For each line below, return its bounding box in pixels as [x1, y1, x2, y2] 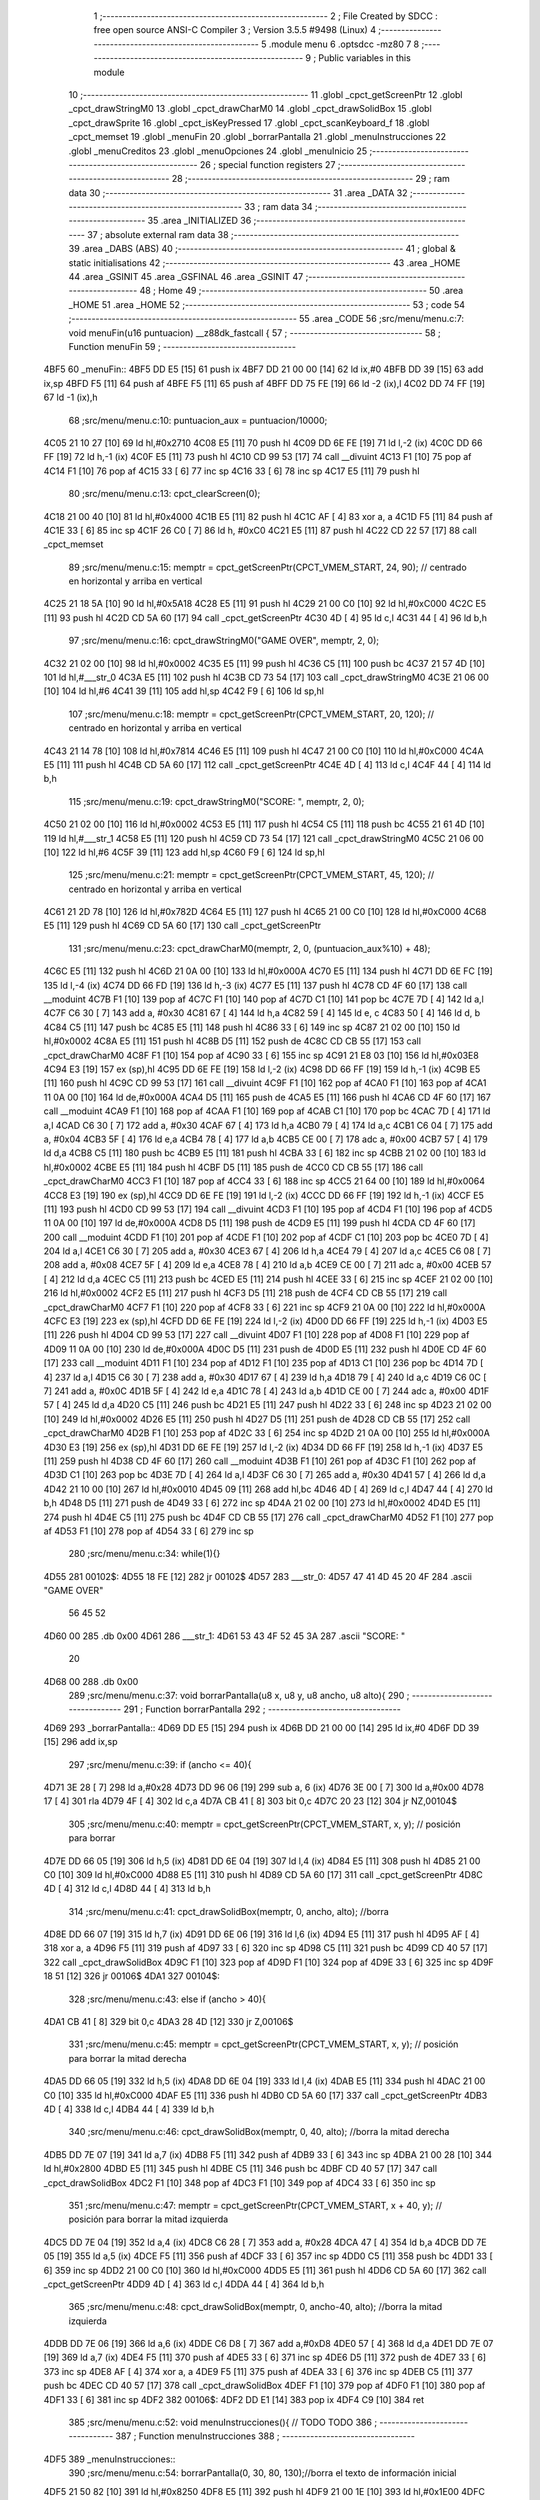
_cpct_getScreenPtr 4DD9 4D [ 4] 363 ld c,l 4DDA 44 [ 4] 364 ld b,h [43, 2278, 325, 2290]
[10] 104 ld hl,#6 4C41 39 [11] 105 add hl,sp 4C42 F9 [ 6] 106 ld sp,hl [43, 685, 325, 697]
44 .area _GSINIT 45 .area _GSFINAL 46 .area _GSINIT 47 [68, 271, 304, 283]
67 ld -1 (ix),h [43, 391, 99, 404]
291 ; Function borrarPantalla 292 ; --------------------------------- [123, 1703, 402, 1715]
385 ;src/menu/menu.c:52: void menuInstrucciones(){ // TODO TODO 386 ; [68, 2416, 378, 2429]
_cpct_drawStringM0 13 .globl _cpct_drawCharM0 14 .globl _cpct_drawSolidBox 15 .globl [68, 103, 432, 115]
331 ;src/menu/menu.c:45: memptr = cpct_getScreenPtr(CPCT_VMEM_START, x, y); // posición [68, 2038, 459, 2050]
